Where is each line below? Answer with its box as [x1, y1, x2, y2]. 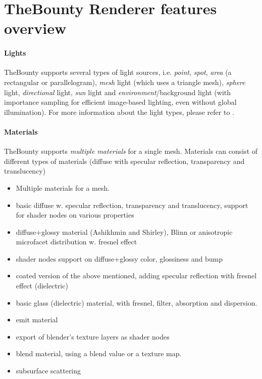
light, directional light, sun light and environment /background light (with [4, 87, 231, 97]
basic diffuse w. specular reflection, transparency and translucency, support [16, 199, 248, 210]
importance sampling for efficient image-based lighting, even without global [4, 97, 237, 107]
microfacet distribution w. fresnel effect [16, 236, 137, 247]
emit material [16, 314, 58, 325]
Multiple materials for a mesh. [16, 182, 110, 193]
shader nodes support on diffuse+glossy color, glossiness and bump [16, 253, 223, 264]
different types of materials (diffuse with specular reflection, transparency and [4, 155, 245, 166]
